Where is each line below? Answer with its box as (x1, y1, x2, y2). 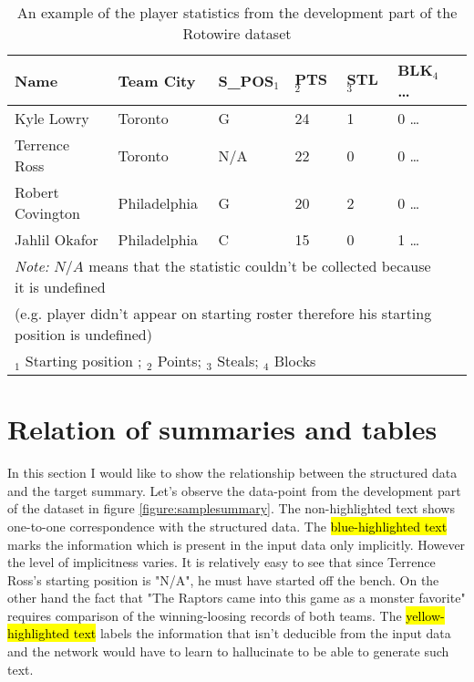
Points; (157, 350, 202, 371)
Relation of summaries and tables (7, 410, 438, 448)
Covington (15, 202, 81, 223)
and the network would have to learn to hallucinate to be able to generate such (7, 642, 449, 661)
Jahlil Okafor (15, 229, 98, 250)
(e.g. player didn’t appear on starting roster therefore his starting (15, 303, 432, 324)
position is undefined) (15, 324, 152, 345)
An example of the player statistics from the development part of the (16, 2, 458, 23)
